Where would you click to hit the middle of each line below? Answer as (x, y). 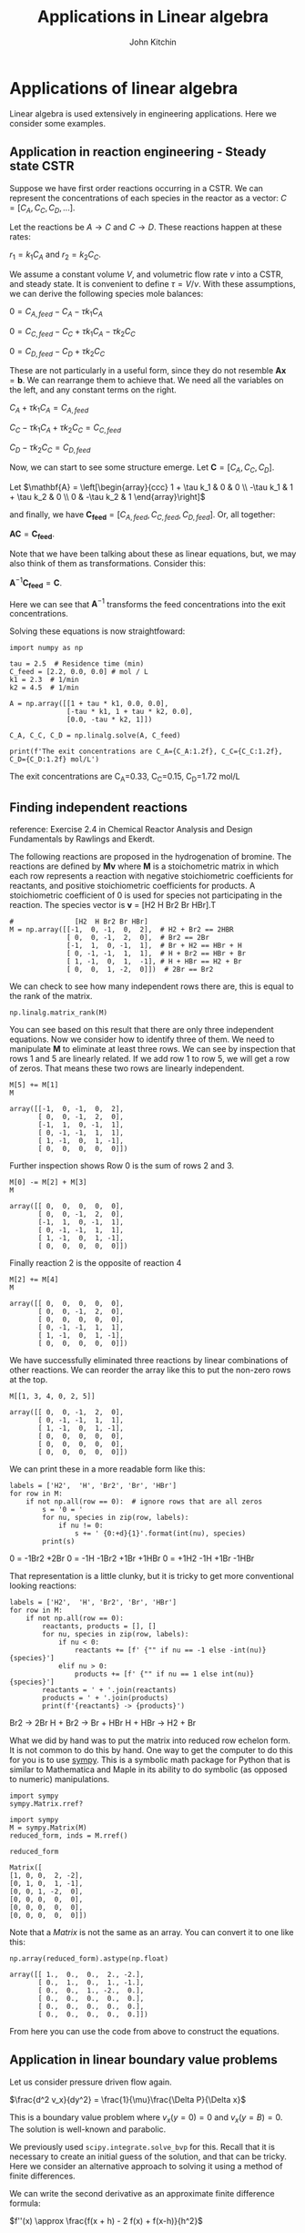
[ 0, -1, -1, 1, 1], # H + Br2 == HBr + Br (157, 953)
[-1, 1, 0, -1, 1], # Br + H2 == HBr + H (155, 945)
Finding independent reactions (99, 807)
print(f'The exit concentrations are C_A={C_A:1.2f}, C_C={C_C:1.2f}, (146, 752)
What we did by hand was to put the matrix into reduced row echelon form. (150, 1740)
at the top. (29, 1379)
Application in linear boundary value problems (143, 2060)
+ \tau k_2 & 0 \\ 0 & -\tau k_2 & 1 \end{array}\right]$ (107, 496)
